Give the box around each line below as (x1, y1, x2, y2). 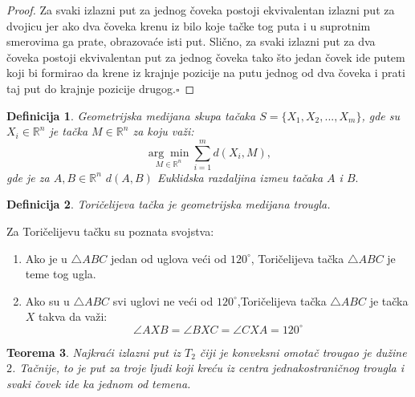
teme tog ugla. (25, 265, 96, 282)
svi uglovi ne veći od (112, 292, 214, 309)
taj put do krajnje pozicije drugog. (6, 79, 176, 96)
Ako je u (25, 249, 67, 266)
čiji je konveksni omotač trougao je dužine (199, 343, 407, 360)
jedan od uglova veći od (110, 249, 227, 266)
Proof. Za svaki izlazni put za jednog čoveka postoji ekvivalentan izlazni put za (6, 2, 395, 18)
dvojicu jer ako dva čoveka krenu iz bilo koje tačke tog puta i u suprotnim (6, 17, 371, 34)
